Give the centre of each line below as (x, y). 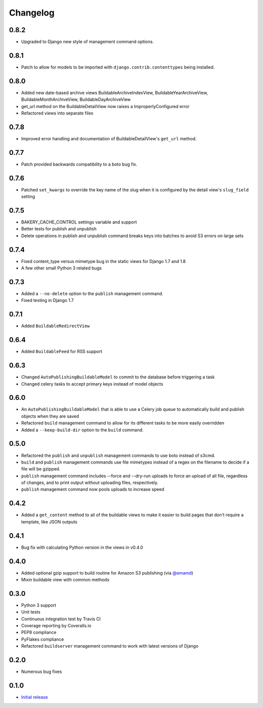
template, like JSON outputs (49, 522)
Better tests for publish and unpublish (59, 229)
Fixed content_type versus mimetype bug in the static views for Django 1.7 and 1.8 (103, 261)
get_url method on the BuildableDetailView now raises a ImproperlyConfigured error (105, 106)
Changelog (32, 13)
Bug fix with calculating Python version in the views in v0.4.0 (82, 547)
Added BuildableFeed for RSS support (62, 352)
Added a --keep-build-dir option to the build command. (82, 430)
